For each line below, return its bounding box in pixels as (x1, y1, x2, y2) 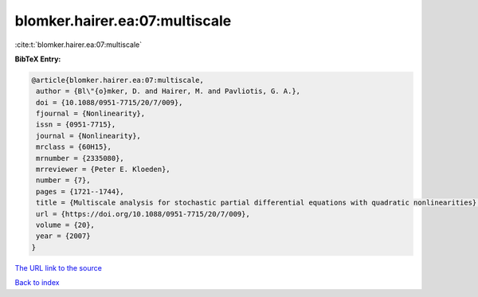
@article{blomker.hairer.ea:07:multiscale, (31, 76, 205, 84)
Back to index (14, 278, 60, 287)
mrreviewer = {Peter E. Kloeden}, (36, 165, 170, 174)
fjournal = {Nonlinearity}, (36, 109, 146, 119)
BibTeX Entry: (14, 54, 61, 64)
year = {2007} (36, 232, 91, 240)
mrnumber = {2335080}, (36, 154, 125, 162)
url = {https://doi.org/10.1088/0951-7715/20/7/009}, (36, 209, 250, 218)
